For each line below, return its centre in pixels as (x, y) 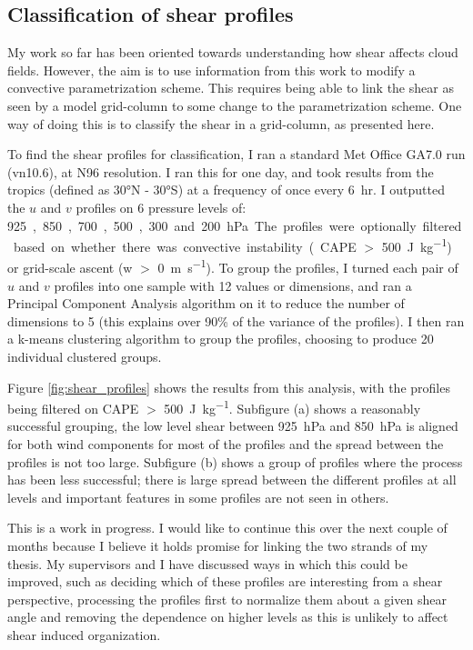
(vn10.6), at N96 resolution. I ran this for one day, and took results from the (221, 171)
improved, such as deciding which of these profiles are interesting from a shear (225, 581)
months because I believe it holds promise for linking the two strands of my (218, 546)
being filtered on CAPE (73, 408)
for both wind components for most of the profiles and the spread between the (226, 444)
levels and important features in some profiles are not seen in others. (198, 497)
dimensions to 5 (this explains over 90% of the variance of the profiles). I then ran (236, 320)
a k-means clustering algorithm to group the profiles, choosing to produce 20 (221, 339)
